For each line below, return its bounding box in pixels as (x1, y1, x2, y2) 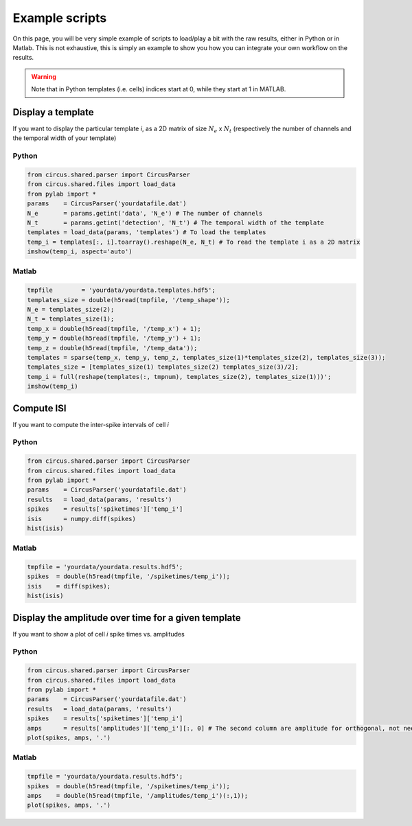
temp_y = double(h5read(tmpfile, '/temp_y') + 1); (27, 334, 202, 343)
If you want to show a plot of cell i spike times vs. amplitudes (12, 630, 185, 638)
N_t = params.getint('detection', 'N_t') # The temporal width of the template (27, 218, 324, 227)
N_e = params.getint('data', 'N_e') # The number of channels (27, 209, 263, 217)
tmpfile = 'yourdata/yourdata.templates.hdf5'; (27, 286, 216, 295)
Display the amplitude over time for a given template (12, 612, 242, 623)
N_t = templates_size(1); (27, 315, 115, 323)
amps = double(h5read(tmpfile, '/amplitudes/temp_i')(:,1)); (27, 792, 249, 799)
